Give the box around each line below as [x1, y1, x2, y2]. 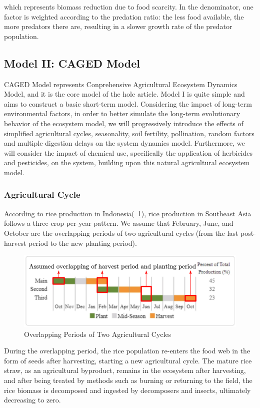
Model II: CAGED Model [4, 55, 140, 71]
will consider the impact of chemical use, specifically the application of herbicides [4, 147, 252, 158]
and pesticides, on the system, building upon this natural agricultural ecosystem [4, 157, 250, 168]
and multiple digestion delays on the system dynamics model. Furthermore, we [4, 138, 245, 148]
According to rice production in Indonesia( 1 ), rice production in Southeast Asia [4, 208, 251, 218]
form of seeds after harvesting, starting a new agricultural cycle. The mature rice [4, 355, 252, 365]
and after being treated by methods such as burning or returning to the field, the [4, 375, 252, 385]
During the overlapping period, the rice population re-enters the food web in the [4, 345, 250, 356]
